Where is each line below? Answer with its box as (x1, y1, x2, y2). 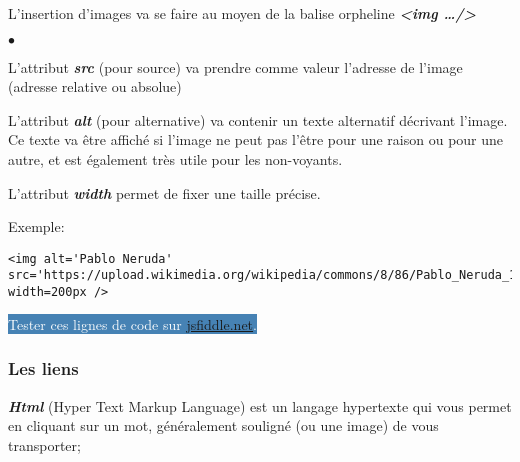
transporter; (8, 434, 81, 455)
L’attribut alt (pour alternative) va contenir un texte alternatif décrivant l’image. (8, 109, 508, 130)
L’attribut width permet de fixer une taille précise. (8, 182, 321, 203)
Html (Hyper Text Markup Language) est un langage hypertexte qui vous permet (8, 395, 512, 416)
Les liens (8, 356, 79, 381)
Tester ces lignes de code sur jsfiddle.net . (8, 313, 257, 334)
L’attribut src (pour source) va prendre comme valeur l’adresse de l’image (8, 56, 463, 77)
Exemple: (8, 216, 65, 237)
